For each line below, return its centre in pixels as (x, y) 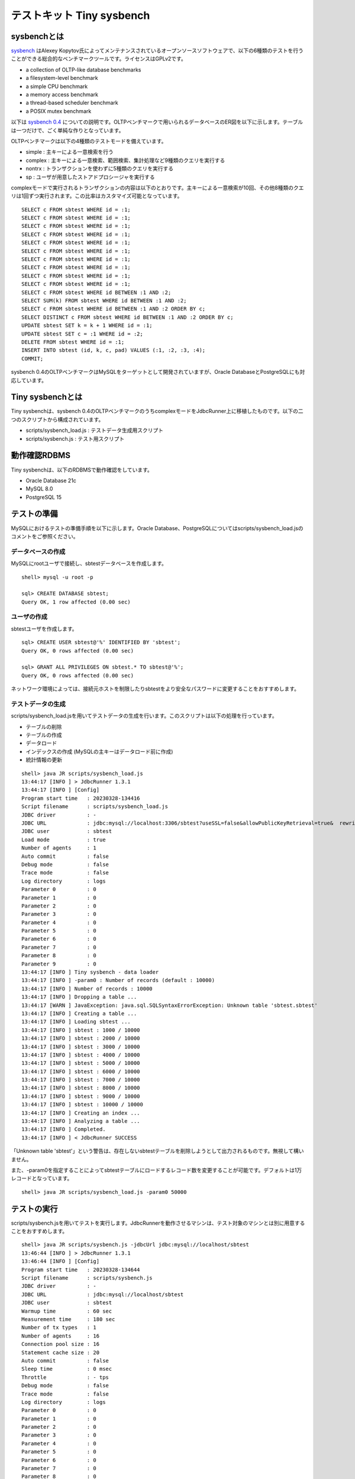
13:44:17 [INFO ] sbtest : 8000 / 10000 (81, 1088)
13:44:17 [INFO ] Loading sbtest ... (76, 1022)
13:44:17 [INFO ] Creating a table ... (79, 1013)
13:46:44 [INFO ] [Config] (61, 1261)
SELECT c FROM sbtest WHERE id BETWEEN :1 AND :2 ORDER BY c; (114, 309)
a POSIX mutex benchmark (59, 111)
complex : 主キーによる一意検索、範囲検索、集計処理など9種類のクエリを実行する (125, 160)
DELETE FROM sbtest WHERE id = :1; (73, 342)
